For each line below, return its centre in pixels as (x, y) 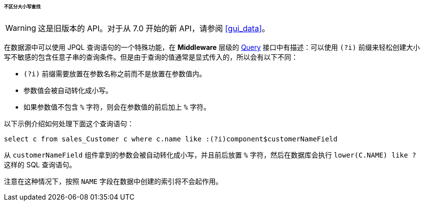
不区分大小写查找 (22, 7)
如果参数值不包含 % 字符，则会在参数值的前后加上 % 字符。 (117, 107)
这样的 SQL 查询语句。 (40, 164)
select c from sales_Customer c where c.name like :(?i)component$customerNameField (171, 139)
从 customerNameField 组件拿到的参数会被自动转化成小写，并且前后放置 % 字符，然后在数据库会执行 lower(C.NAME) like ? (210, 155)
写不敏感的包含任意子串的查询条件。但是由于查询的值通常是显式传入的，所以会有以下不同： (151, 57)
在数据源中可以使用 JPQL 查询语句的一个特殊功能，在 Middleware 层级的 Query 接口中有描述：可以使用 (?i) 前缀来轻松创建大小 (212, 47)
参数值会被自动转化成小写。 (68, 90)
